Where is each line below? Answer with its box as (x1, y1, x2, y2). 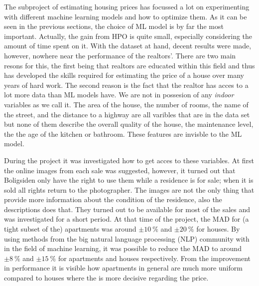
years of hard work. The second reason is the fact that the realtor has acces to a (4, 79, 249, 90)
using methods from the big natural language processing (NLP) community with (4, 233, 250, 244)
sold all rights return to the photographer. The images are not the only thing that (4, 184, 255, 195)
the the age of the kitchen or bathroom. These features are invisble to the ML (4, 128, 242, 139)
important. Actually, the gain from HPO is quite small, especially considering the (4, 30, 253, 41)
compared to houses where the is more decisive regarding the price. (4, 273, 209, 283)
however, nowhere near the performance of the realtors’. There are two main (4, 50, 236, 60)
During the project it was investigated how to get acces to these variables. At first (4, 155, 255, 165)
